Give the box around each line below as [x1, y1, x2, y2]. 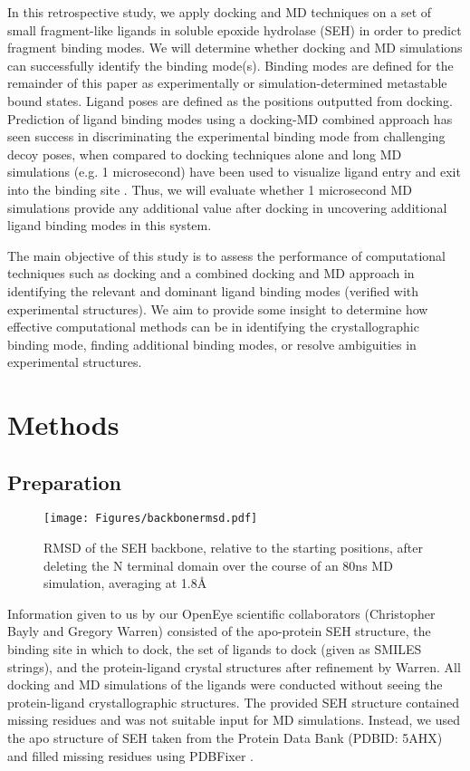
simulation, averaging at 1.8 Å [43, 573, 207, 593]
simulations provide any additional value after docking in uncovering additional [7, 198, 447, 217]
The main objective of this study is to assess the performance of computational [7, 246, 446, 265]
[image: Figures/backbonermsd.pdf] [43, 512, 258, 525]
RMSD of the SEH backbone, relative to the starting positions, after [43, 538, 424, 557]
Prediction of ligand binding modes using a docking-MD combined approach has [7, 109, 453, 128]
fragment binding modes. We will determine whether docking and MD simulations [7, 38, 463, 57]
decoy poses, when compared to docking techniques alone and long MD [7, 144, 402, 163]
